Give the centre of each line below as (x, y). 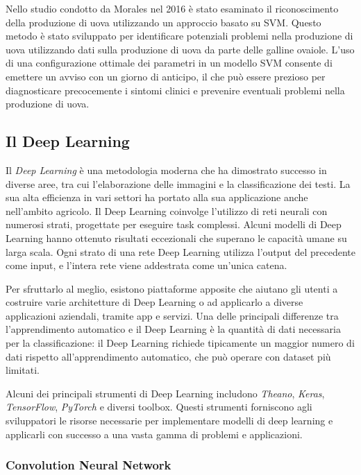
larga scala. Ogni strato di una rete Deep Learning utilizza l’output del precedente (180, 251)
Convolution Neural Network (89, 465)
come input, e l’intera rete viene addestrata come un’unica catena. (146, 265)
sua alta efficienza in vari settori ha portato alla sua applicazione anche (157, 197)
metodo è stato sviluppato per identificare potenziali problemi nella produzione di (179, 36)
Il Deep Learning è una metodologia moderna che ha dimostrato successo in (166, 170)
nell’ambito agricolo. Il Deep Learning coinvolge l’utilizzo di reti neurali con (167, 210)
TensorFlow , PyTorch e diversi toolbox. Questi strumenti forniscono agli (159, 407)
